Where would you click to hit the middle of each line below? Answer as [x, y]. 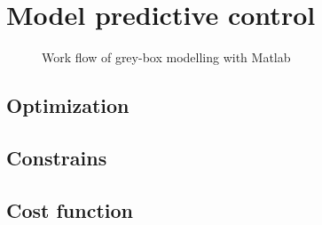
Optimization [68, 105]
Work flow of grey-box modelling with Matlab [166, 57]
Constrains [57, 157]
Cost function [70, 209]
